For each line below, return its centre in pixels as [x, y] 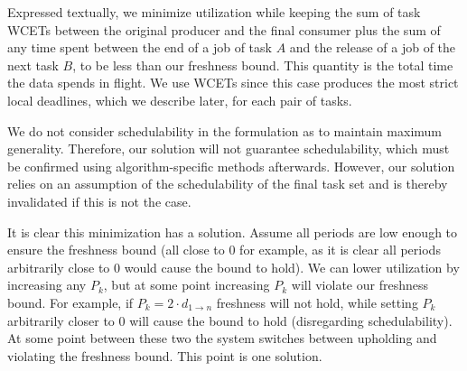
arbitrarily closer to [61, 320]
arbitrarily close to [59, 267]
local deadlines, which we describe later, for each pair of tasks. [180, 100]
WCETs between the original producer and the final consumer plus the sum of [224, 29]
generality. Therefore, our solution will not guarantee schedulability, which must [229, 148]
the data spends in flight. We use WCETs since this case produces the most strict [233, 83]
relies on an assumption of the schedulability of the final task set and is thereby [228, 184]
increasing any [47, 285]
